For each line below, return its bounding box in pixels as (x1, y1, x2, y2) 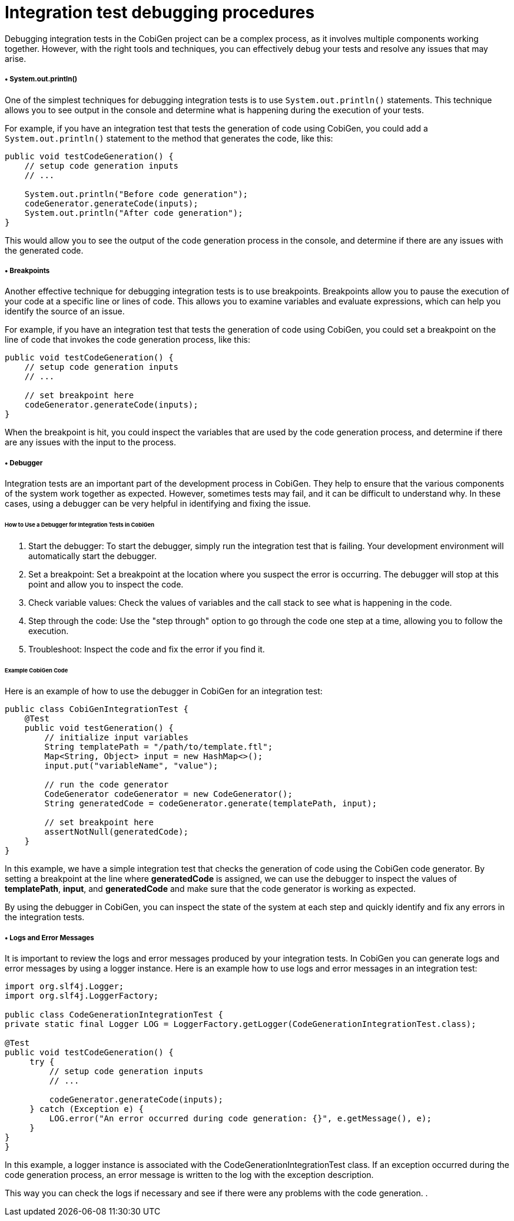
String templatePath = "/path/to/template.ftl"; (44, 742, 273, 752)
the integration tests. (5, 912, 85, 923)
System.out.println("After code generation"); (24, 208, 243, 218)
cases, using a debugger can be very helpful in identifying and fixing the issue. (5, 498, 311, 509)
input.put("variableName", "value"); (44, 761, 218, 771)
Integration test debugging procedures (5, 2, 315, 22)
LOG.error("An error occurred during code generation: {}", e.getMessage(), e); (49, 1114, 432, 1124)
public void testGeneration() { (24, 723, 174, 733)
